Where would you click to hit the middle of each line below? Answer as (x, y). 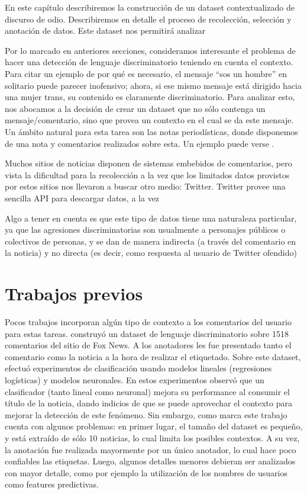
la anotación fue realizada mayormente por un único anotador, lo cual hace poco (151, 449)
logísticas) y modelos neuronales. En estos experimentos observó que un (135, 379)
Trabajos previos (74, 293)
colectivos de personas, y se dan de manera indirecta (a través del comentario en (151, 241)
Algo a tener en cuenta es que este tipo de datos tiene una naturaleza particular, (151, 218)
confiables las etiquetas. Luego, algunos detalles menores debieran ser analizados (150, 461)
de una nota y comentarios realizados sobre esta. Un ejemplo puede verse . (140, 143)
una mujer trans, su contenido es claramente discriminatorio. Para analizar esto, (150, 97)
